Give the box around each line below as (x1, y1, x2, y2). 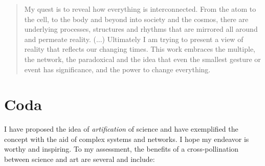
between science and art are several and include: (4, 154, 155, 164)
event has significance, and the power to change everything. (24, 64, 211, 74)
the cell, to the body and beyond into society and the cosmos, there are (24, 13, 249, 24)
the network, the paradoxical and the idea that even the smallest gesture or (24, 53, 261, 64)
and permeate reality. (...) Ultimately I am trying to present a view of (24, 33, 244, 44)
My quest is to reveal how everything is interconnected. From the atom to (24, 4, 256, 14)
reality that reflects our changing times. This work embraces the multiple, (24, 44, 255, 54)
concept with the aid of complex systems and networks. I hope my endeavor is (4, 133, 249, 144)
